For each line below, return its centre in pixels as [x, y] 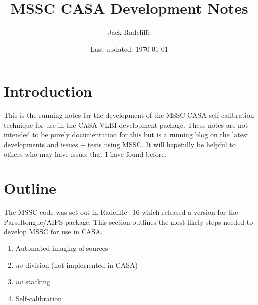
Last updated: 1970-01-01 [129, 48]
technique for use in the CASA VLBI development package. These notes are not [126, 124]
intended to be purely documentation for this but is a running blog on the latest [126, 134]
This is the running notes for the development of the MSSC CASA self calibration [129, 115]
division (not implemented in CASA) [82, 265]
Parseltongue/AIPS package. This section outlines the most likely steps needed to [129, 221]
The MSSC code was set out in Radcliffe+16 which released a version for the [121, 212]
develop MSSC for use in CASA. [53, 231]
